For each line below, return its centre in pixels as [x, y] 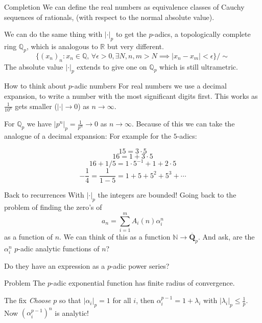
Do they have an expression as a [55, 265]
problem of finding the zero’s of [53, 207]
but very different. [135, 46]
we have [39, 124]
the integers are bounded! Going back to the [167, 195]
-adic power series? [140, 265]
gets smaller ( [36, 106]
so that [70, 300]
